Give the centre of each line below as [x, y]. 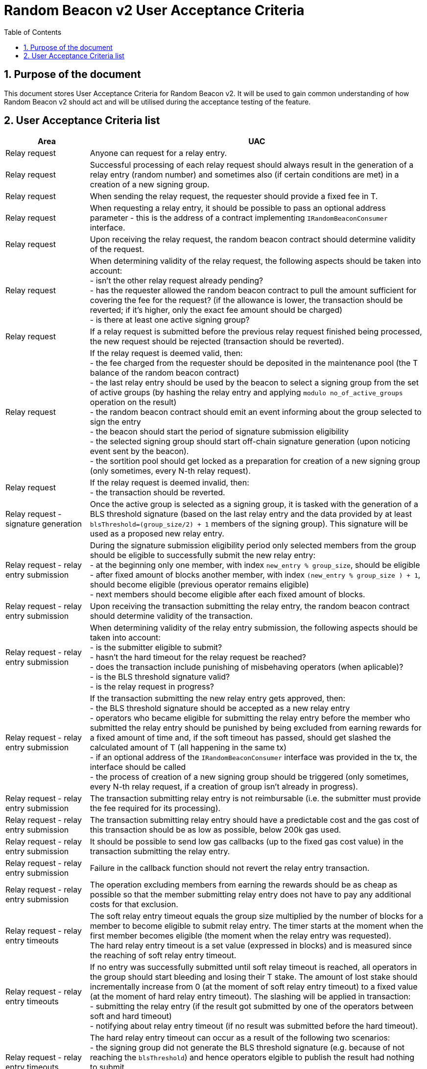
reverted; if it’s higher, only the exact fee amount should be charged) [216, 310]
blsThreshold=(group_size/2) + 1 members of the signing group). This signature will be [249, 524]
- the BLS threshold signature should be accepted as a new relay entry [220, 708]
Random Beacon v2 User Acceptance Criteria [154, 10]
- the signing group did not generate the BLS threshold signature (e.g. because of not [247, 1048]
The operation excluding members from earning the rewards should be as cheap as [244, 885]
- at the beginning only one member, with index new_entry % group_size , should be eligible [255, 565]
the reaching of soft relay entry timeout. [163, 955]
